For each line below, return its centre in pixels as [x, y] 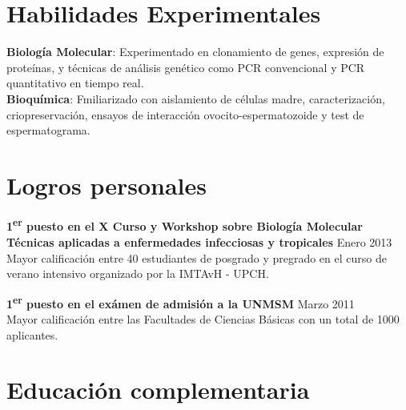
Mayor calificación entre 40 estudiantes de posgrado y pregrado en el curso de [197, 257]
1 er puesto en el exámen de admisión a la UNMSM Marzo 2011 [181, 302]
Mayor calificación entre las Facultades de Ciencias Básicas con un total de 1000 [203, 319]
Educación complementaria [158, 390]
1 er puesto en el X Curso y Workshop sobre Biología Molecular [185, 225]
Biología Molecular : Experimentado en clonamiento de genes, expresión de [195, 52]
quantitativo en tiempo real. [75, 83]
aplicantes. [32, 334]
